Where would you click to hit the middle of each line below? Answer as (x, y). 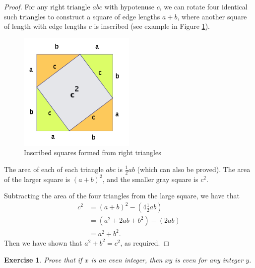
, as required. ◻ (145, 242)
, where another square (212, 16)
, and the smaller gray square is (150, 179)
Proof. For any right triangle (47, 6)
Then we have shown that (43, 242)
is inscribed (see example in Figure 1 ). (152, 26)
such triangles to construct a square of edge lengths (82, 16)
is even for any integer (209, 259)
